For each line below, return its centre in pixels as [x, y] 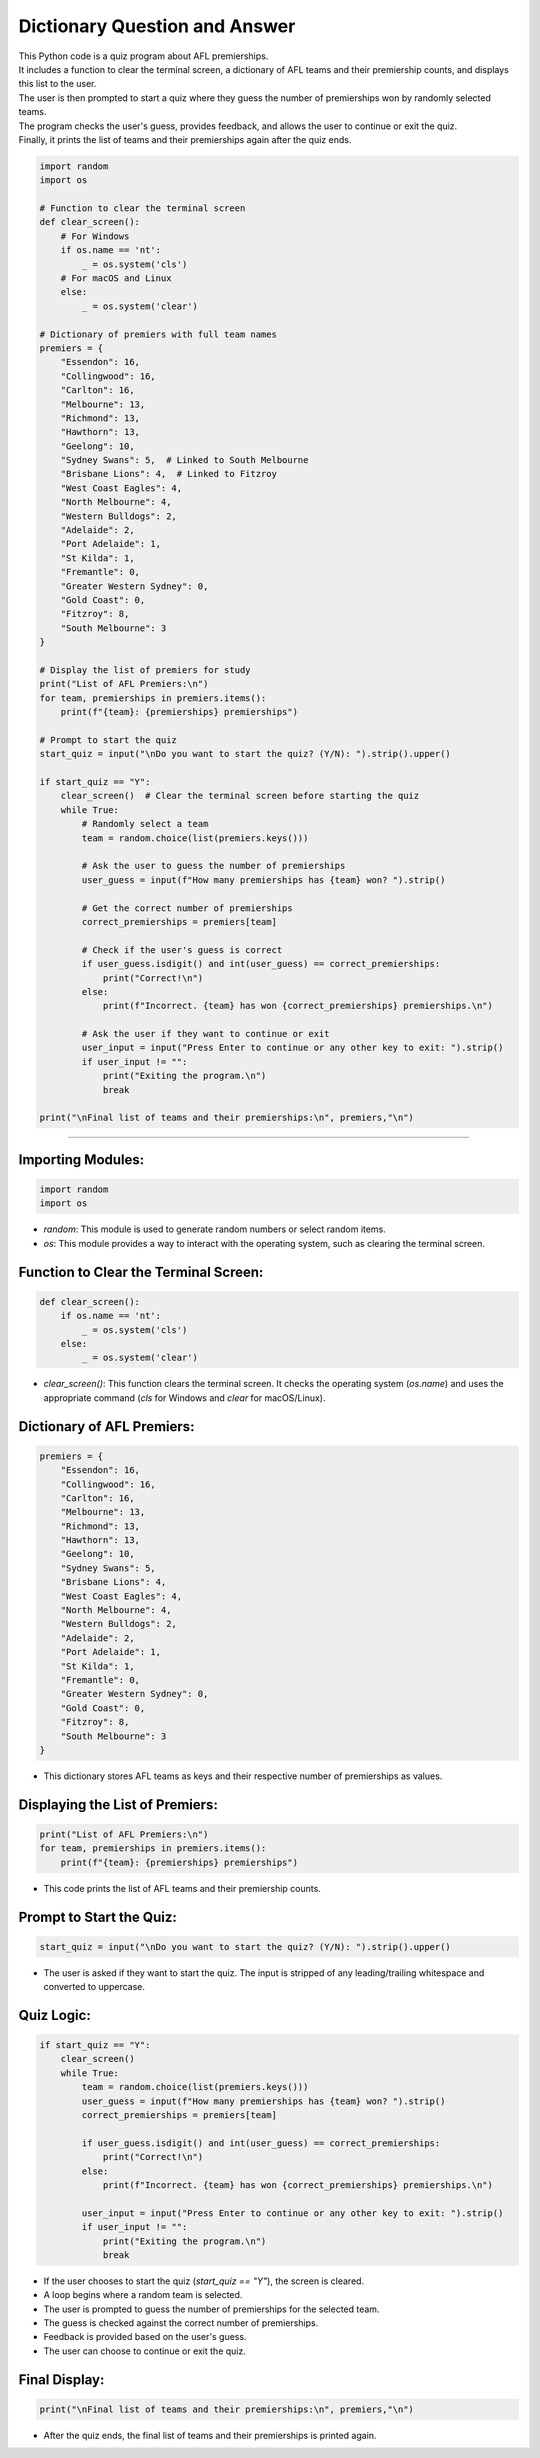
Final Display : [61, 2379]
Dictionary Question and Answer [157, 26]
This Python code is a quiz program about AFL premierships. [143, 56]
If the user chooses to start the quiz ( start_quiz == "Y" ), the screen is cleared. [204, 2281]
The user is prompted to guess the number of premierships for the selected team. [211, 2309]
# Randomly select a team [145, 824]
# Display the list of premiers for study [145, 669]
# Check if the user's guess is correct [182, 949]
